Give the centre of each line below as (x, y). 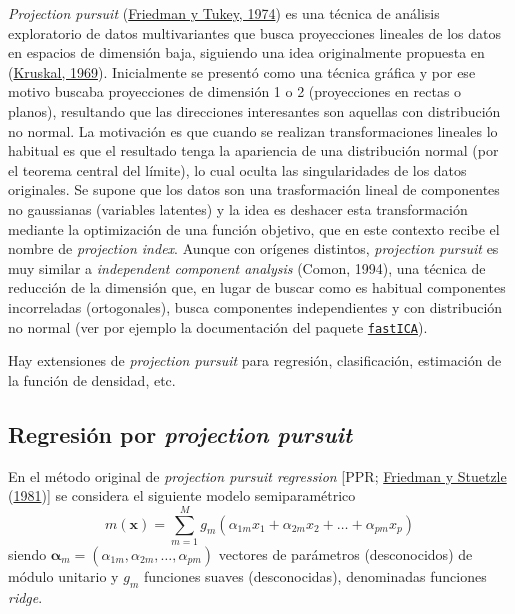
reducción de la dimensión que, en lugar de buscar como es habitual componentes (257, 287)
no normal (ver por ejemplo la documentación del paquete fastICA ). (218, 326)
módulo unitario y (63, 575)
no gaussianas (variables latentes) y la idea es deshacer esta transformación (238, 208)
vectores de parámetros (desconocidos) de (345, 553)
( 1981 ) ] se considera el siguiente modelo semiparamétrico (182, 495)
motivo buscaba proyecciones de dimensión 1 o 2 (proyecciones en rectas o (235, 91)
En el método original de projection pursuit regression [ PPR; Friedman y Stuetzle (257, 475)
